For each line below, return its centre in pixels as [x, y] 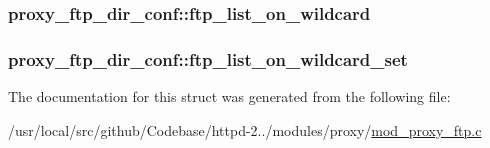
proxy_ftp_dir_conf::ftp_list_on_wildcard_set [208, 58]
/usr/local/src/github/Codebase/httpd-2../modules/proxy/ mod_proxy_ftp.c [245, 129]
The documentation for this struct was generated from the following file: [229, 96]
